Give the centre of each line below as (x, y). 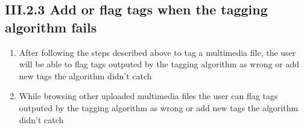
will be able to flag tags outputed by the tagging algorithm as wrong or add (159, 64)
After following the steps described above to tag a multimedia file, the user (157, 52)
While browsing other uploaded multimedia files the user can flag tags (148, 96)
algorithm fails (51, 27)
